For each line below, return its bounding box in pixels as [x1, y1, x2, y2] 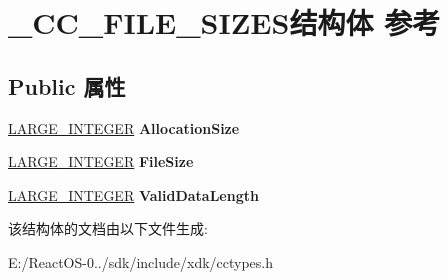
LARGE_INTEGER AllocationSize [8, 117, 240, 138]
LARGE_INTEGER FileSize [8, 151, 194, 172]
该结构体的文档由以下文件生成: [8, 218, 208, 239]
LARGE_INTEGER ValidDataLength [8, 184, 259, 205]
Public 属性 [8, 70, 126, 101]
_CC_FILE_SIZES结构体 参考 [8, 2, 441, 43]
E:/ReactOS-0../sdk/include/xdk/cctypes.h [8, 251, 274, 272]
